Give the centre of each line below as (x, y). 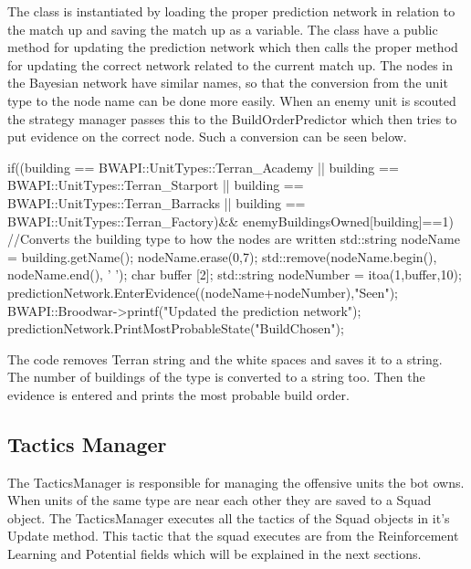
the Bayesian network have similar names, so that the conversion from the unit (228, 83)
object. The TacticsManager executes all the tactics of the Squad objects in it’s (229, 517)
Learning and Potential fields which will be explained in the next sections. (215, 554)
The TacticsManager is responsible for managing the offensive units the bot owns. (236, 482)
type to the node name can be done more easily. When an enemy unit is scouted (232, 100)
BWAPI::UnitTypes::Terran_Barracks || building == (157, 202)
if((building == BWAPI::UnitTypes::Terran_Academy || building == (203, 167)
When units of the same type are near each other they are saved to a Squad (220, 500)
